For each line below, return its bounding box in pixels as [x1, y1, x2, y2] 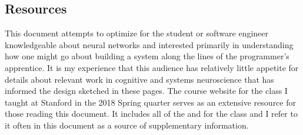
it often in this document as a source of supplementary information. [5, 119, 249, 131]
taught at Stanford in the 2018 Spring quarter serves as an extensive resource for [5, 96, 296, 108]
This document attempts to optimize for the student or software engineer [5, 27, 269, 39]
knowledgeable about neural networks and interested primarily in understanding [5, 38, 294, 50]
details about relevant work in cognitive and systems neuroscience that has [5, 73, 274, 85]
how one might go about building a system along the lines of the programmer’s [5, 50, 289, 62]
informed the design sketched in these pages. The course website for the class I [5, 85, 288, 97]
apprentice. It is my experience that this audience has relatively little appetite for [5, 61, 299, 73]
